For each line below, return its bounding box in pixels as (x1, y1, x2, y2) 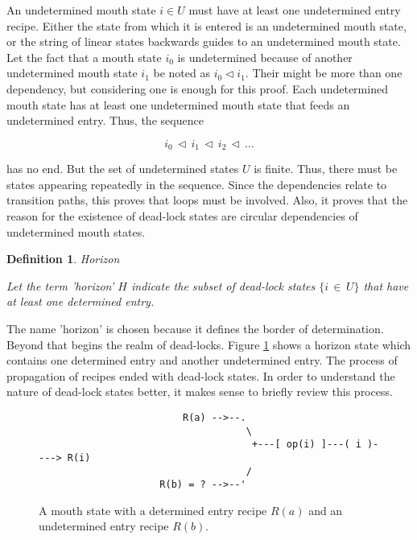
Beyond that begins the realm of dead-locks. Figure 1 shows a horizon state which (6, 336, 411, 352)
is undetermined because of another (177, 48, 353, 65)
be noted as (153, 64, 210, 81)
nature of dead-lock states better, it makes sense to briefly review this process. (6, 383, 393, 400)
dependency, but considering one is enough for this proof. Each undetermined (6, 80, 388, 97)
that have (363, 277, 409, 294)
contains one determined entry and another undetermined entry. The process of (6, 352, 398, 369)
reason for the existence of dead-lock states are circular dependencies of (6, 207, 358, 224)
